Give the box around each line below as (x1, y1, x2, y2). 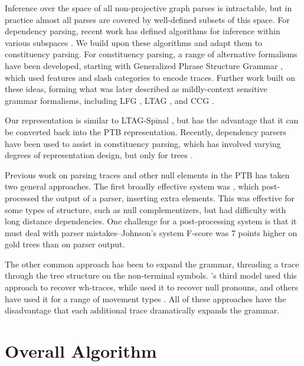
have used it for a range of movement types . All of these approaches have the (5, 292, 286, 305)
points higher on (238, 226, 298, 238)
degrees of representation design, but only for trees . (5, 149, 193, 161)
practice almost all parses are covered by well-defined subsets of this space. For (5, 13, 290, 25)
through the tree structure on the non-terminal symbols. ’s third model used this (5, 269, 297, 282)
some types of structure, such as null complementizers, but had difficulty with (5, 203, 286, 215)
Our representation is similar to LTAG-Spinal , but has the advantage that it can (5, 114, 299, 126)
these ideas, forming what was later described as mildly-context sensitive (5, 83, 267, 95)
